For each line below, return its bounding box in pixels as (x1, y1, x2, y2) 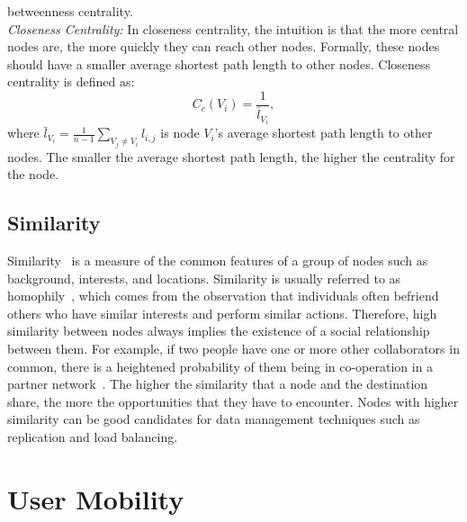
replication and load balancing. (7, 427, 178, 445)
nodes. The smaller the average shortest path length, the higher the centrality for (7, 147, 455, 166)
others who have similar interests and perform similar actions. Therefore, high (7, 303, 437, 322)
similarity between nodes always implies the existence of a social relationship (7, 321, 430, 340)
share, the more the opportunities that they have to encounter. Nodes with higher (7, 391, 459, 410)
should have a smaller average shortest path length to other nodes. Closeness (7, 54, 431, 73)
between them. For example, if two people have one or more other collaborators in (7, 338, 460, 357)
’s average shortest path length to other (214, 123, 433, 142)
